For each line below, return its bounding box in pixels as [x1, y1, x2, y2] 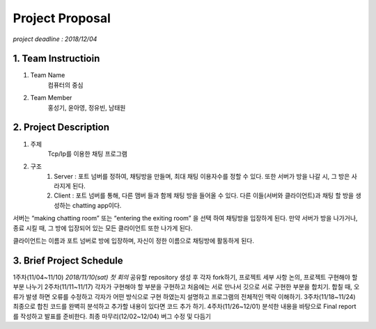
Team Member [30, 94, 72, 102]
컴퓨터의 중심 [47, 81, 84, 89]
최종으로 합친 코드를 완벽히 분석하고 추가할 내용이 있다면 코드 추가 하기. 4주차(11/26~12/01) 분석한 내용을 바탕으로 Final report [13, 303, 357, 311]
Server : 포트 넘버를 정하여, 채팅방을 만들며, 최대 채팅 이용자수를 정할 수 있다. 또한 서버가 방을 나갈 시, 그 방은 [54, 172, 350, 180]
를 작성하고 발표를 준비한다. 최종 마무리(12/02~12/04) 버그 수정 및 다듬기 [13, 312, 212, 320]
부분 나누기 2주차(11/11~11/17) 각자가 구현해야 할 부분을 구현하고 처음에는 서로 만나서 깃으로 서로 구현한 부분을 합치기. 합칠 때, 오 [13, 282, 360, 291]
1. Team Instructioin [13, 53, 100, 65]
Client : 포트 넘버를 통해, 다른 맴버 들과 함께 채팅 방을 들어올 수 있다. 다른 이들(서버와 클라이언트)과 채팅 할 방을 [54, 191, 354, 200]
